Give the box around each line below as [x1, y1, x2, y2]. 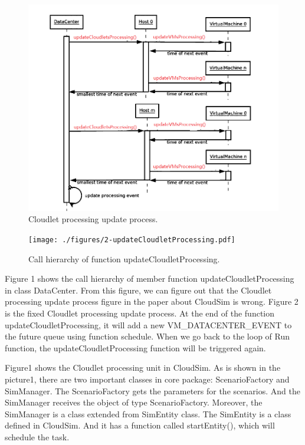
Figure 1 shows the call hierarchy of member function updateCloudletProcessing [5, 272, 294, 285]
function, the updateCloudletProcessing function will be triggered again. [5, 341, 266, 354]
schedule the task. [5, 431, 70, 443]
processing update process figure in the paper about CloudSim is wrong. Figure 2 [5, 295, 299, 308]
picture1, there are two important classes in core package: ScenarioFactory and [5, 373, 290, 385]
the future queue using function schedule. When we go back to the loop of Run [5, 330, 290, 342]
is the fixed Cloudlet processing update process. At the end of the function [5, 307, 275, 319]
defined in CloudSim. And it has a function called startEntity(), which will [5, 419, 275, 431]
